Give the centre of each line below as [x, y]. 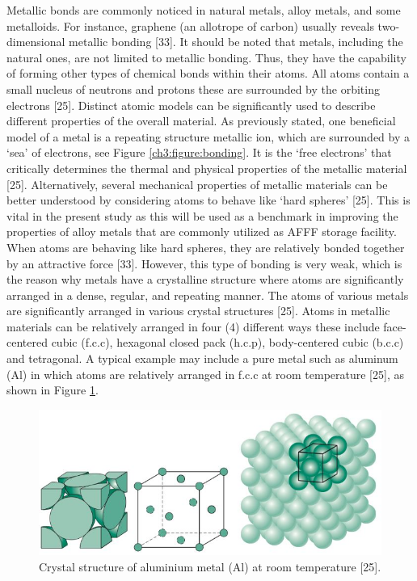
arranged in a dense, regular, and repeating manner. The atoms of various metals [208, 295]
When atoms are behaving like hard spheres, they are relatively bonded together [206, 247]
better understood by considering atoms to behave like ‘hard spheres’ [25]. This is [208, 200]
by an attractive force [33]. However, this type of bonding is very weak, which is [204, 263]
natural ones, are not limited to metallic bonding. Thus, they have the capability [206, 57]
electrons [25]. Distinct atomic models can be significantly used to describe [191, 105]
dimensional [36, 42]
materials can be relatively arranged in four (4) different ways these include [193, 326]
